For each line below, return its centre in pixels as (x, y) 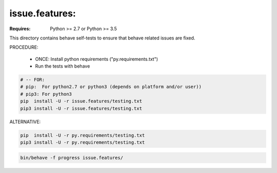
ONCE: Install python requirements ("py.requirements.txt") (97, 59)
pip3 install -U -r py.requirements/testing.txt (83, 143)
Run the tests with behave (63, 66)
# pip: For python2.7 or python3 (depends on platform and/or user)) (111, 87)
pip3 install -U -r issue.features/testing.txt (81, 108)
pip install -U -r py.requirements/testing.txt (83, 135)
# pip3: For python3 (46, 94)
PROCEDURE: (24, 47)
